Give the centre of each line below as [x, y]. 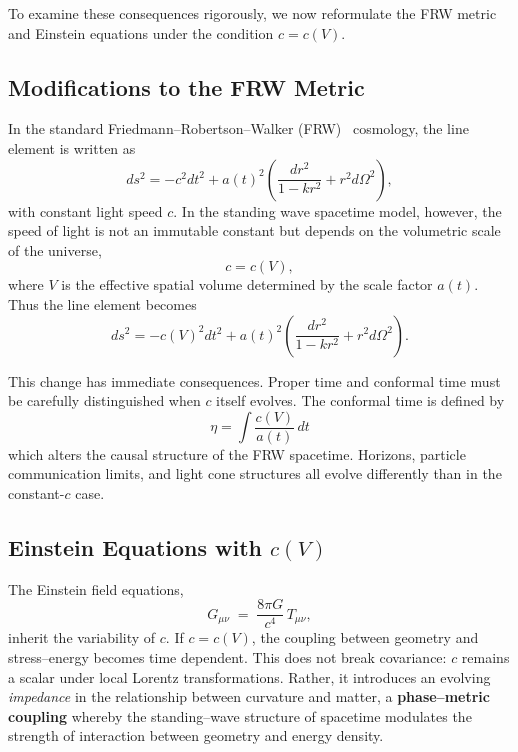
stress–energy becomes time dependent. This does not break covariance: [227, 657]
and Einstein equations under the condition [141, 32]
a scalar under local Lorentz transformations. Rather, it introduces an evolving [249, 676]
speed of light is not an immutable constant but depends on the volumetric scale [254, 230]
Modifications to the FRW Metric [186, 86]
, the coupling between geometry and [365, 637]
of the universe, [55, 249]
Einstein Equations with [135, 546]
